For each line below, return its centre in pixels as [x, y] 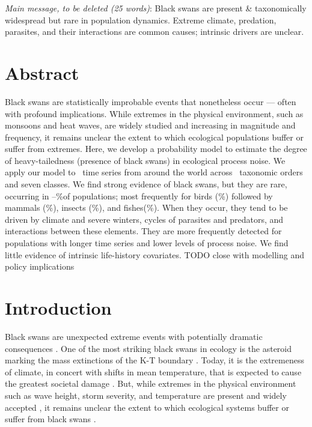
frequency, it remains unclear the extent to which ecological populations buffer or [154, 137]
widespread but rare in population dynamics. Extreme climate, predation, [141, 20]
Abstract [42, 72]
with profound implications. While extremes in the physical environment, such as [154, 113]
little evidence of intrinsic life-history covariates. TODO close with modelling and [155, 254]
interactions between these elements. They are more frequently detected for [143, 231]
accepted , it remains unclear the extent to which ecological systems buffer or [147, 407]
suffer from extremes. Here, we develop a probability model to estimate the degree [156, 149]
